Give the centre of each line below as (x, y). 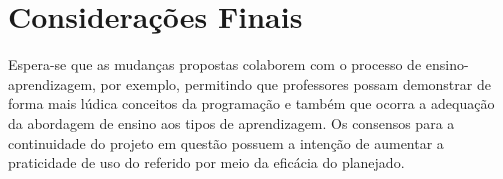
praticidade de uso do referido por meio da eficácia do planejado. (206, 162)
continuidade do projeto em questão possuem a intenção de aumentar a (226, 142)
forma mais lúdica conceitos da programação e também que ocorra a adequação (251, 103)
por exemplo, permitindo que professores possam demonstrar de (295, 83)
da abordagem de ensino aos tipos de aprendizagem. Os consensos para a (231, 122)
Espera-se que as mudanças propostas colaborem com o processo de (215, 64)
